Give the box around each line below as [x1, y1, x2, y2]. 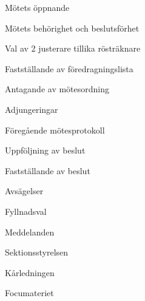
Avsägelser [5, 184, 44, 197]
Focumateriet [5, 286, 54, 299]
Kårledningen [5, 266, 55, 279]
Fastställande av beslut [5, 164, 90, 177]
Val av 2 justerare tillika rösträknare [5, 42, 141, 55]
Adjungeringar [5, 103, 58, 115]
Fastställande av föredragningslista [5, 62, 133, 75]
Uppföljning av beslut [5, 144, 86, 157]
